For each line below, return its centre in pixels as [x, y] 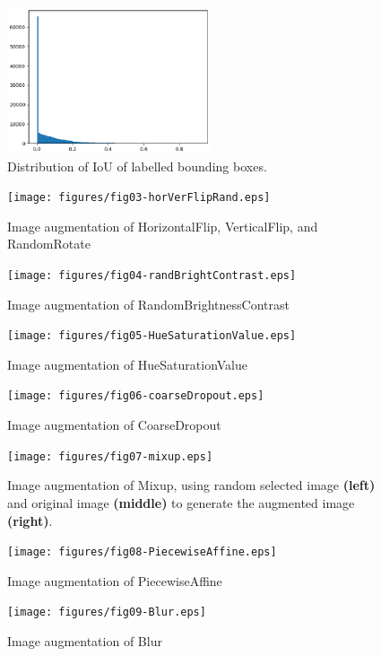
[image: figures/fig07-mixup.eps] [110, 456]
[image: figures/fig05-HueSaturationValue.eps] [152, 336]
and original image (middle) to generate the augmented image [181, 502]
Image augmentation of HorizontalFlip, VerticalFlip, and [163, 226]
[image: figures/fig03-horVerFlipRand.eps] [139, 198]
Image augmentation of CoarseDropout [114, 425]
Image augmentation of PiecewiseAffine [115, 580]
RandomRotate [49, 244]
